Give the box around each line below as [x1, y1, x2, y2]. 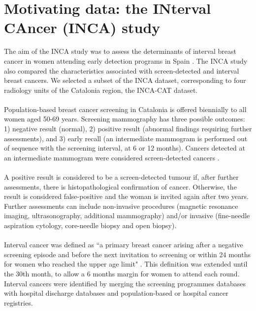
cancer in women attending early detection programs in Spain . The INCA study [4, 55, 248, 66]
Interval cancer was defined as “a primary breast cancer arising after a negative [4, 239, 243, 250]
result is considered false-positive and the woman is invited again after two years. [4, 191, 249, 201]
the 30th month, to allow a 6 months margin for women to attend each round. [4, 268, 240, 278]
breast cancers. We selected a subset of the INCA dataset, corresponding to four [4, 75, 246, 85]
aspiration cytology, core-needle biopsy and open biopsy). [4, 220, 177, 230]
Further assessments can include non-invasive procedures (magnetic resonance [4, 200, 238, 211]
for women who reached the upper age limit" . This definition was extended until [4, 259, 248, 269]
